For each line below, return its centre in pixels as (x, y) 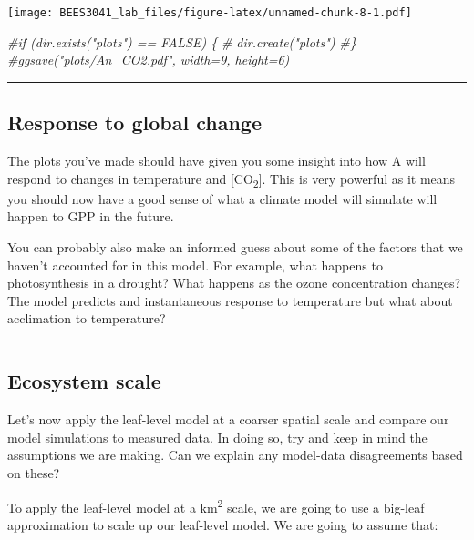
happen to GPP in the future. (91, 216)
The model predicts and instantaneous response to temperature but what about (230, 300)
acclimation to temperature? (87, 318)
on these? (34, 472)
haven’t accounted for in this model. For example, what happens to (195, 265)
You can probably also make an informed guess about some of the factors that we (235, 246)
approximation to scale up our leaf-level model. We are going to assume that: (223, 524)
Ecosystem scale (84, 381)
